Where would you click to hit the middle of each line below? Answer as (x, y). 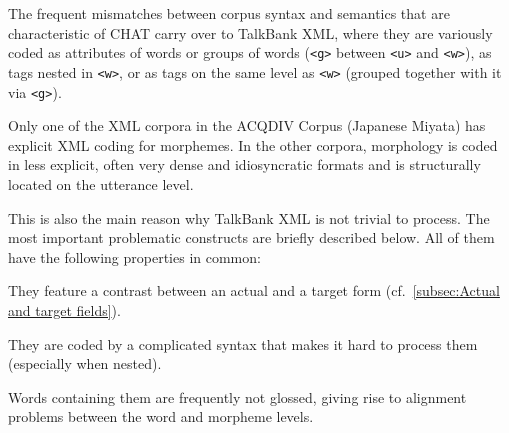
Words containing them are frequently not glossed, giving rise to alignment (237, 396)
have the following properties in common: (134, 256)
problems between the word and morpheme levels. (161, 416)
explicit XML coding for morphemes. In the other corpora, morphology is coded (253, 144)
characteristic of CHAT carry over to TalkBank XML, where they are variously (250, 32)
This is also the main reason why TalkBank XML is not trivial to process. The (249, 217)
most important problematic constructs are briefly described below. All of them (251, 237)
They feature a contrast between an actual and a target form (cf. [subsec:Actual (254, 290)
